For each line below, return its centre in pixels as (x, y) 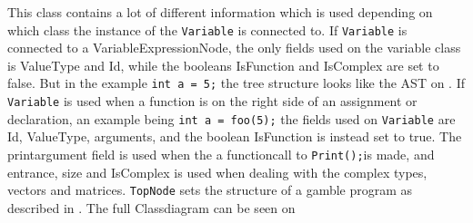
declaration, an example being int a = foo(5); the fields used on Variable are (231, 118)
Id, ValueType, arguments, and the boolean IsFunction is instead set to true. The (235, 136)
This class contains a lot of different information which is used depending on (220, 12)
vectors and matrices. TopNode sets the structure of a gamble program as (210, 190)
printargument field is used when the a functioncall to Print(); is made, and (221, 154)
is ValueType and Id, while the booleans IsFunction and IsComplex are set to (223, 65)
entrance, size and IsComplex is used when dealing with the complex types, (217, 172)
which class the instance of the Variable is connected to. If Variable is (207, 29)
